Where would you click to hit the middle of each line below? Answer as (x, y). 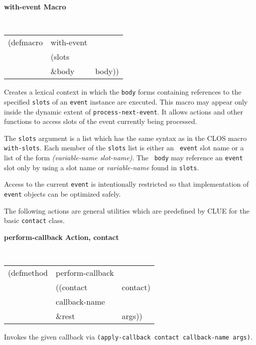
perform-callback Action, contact (62, 237)
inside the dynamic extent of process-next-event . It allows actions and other (124, 111)
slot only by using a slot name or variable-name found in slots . (102, 167)
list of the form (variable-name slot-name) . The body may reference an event (124, 158)
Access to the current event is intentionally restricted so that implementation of (127, 184)
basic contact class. (34, 220)
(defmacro (25, 42)
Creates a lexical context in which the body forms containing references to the (123, 92)
